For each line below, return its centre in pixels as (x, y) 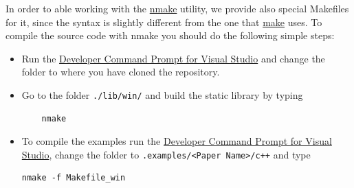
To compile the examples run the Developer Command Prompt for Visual (177, 141)
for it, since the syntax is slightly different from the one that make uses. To (164, 22)
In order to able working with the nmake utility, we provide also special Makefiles (177, 8)
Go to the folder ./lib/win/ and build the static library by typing (162, 94)
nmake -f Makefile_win (74, 178)
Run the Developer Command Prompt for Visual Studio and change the (173, 58)
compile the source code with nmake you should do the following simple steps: (170, 35)
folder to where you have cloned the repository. (121, 72)
